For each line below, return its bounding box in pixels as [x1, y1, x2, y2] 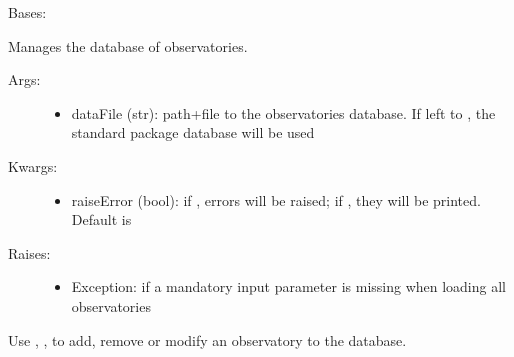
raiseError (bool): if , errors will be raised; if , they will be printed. [71, 189, 481, 210]
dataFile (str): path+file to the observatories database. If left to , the [71, 102, 496, 123]
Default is [71, 209, 132, 230]
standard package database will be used [71, 122, 315, 143]
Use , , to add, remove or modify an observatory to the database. [8, 329, 407, 350]
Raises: [8, 242, 51, 263]
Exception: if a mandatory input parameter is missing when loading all [71, 276, 506, 297]
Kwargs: [8, 155, 58, 176]
